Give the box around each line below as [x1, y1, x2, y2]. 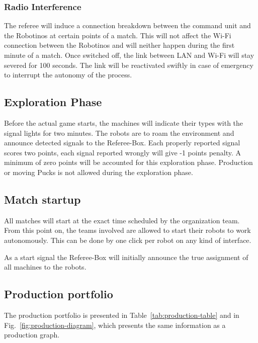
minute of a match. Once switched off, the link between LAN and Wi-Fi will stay [4, 50, 254, 60]
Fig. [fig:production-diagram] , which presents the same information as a [4, 319, 226, 330]
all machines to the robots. [4, 262, 87, 272]
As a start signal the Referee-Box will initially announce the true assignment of [4, 251, 248, 262]
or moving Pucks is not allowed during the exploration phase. [4, 166, 193, 177]
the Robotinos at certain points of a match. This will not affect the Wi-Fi [4, 30, 231, 40]
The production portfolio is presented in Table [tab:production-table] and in [4, 309, 239, 320]
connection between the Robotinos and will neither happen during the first [4, 40, 235, 50]
